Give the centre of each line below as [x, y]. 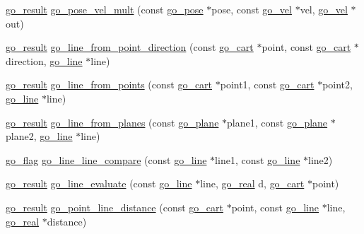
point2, [337, 84]
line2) [321, 159]
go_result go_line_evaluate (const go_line [99, 183]
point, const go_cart [306, 47]
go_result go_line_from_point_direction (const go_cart [130, 47]
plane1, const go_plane [277, 122]
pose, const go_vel [252, 9]
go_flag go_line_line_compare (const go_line [106, 159]
